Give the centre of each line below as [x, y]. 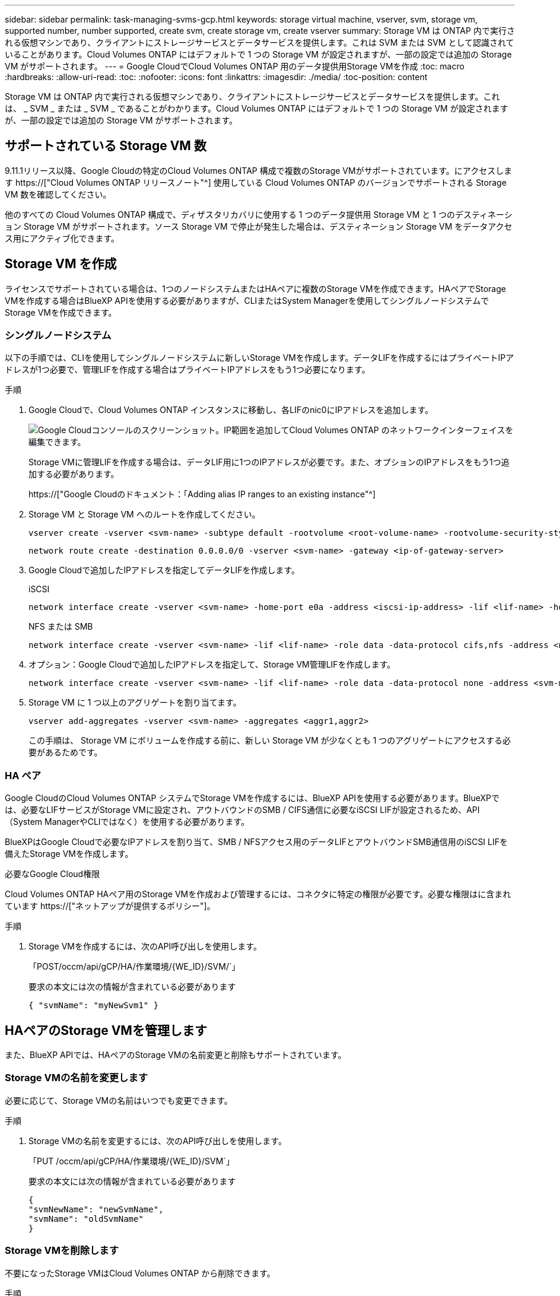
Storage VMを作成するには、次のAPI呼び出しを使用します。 [145, 946]
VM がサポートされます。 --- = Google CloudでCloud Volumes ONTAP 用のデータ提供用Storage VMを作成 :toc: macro [235, 66]
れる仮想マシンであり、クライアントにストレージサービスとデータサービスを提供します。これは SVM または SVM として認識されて [260, 42]
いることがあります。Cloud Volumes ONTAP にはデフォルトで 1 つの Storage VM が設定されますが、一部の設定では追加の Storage [258, 54]
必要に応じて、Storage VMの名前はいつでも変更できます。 [119, 1100]
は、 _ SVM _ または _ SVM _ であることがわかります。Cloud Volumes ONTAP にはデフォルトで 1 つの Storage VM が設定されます [257, 108]
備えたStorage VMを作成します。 [69, 854]
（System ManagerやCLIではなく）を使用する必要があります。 [127, 822]
